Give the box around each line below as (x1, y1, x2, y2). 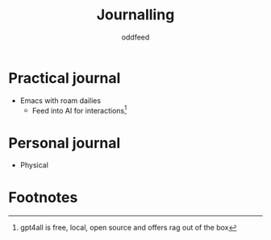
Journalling (96, 6, 175, 24)
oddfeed (121, 32, 150, 42)
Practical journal (8, 68, 121, 87)
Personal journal (8, 134, 121, 152)
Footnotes (8, 188, 78, 207)
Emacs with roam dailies (19, 95, 102, 106)
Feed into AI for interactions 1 (31, 104, 127, 115)
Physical (19, 160, 48, 170)
